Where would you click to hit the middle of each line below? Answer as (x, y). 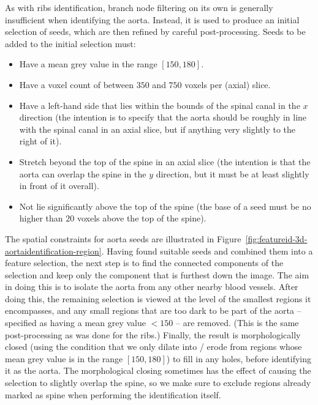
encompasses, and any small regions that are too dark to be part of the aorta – (153, 310)
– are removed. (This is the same (237, 323)
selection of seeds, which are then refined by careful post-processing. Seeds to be (155, 32)
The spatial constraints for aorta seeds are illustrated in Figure (123, 238)
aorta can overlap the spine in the (83, 173)
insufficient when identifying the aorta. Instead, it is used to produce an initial (152, 19)
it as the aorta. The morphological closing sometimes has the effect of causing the (158, 370)
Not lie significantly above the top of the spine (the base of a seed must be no (165, 206)
